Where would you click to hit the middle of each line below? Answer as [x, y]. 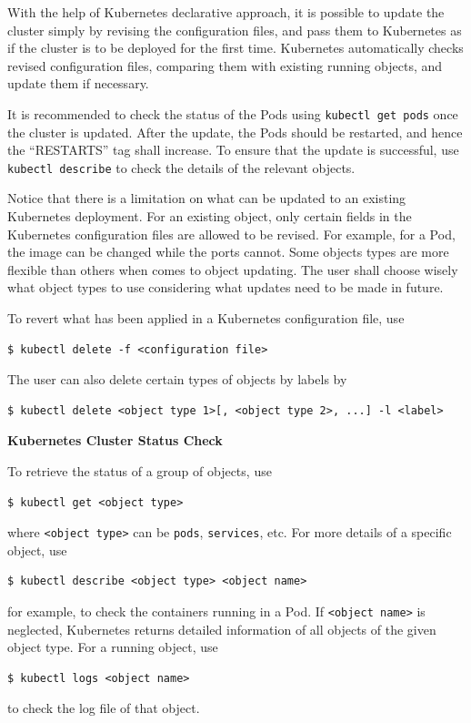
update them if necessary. [78, 83]
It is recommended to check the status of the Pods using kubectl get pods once [233, 113]
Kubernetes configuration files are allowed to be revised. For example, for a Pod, [231, 234]
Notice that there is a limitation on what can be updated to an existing [207, 198]
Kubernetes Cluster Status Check [115, 440]
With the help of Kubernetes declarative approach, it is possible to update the [226, 12]
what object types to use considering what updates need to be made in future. [225, 287]
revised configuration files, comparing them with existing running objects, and [225, 65]
